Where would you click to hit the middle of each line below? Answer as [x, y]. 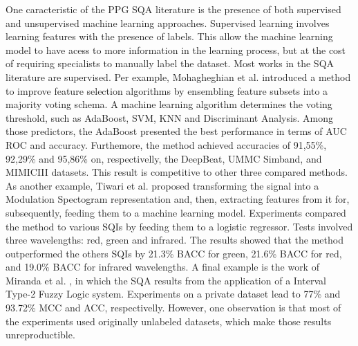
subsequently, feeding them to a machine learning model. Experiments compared [176, 212]
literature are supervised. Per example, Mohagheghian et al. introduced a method [178, 76]
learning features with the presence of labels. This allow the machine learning [169, 36]
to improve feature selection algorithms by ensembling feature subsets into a [167, 90]
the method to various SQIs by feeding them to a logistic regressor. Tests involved [179, 226]
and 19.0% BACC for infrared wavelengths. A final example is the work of [162, 267]
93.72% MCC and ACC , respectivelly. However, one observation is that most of [173, 308]
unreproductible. [40, 335]
